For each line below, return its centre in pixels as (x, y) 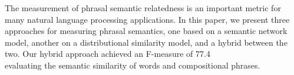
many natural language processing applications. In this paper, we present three (147, 19)
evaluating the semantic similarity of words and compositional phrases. (133, 65)
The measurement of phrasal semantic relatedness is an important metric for (143, 8)
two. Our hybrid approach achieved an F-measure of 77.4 (108, 54)
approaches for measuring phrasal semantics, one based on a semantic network (146, 31)
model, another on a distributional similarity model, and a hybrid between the (146, 42)
